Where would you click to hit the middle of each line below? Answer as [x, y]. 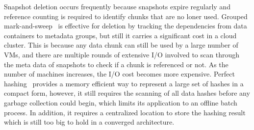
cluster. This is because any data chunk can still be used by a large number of [121, 45]
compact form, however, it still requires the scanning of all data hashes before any [127, 93]
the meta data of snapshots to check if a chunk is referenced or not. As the [116, 64]
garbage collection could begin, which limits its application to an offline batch [121, 102]
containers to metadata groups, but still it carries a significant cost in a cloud [120, 35]
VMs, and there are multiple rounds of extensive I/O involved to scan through [122, 54]
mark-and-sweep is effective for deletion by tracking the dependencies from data [126, 26]
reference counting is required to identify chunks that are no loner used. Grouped [126, 16]
